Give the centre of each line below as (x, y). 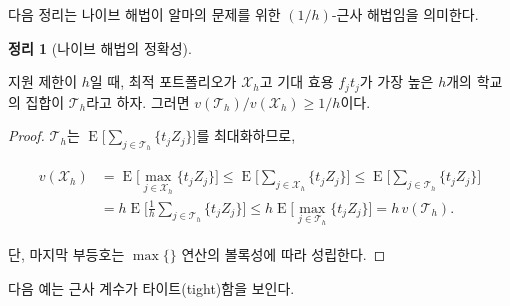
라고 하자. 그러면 (138, 101)
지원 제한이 (43, 81)
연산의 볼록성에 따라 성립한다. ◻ (283, 254)
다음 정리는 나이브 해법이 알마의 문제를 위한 (144, 14)
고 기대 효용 (296, 81)
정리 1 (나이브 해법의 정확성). (100, 47)
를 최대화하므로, (246, 135)
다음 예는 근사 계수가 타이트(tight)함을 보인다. (151, 287)
